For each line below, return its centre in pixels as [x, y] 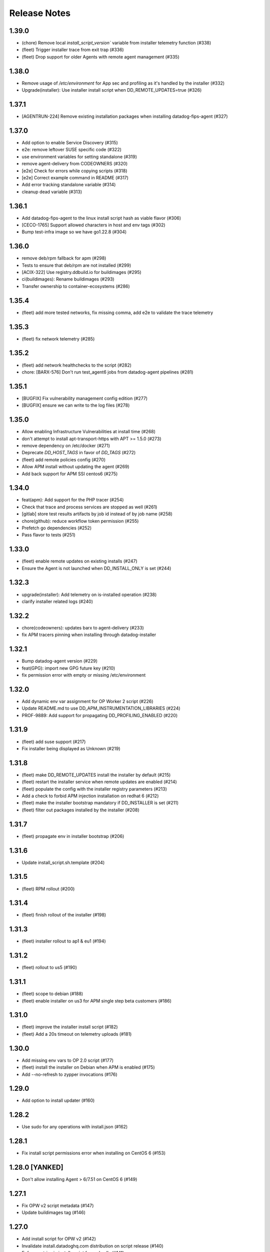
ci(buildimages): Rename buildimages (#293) [68, 279]
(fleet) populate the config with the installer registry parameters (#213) [94, 789]
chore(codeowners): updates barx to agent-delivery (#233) [83, 628]
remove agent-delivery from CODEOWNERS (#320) [75, 164]
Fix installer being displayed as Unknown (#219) [71, 748]
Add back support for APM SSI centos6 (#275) [70, 474]
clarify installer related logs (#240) [57, 601]
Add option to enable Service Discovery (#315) [70, 142]
